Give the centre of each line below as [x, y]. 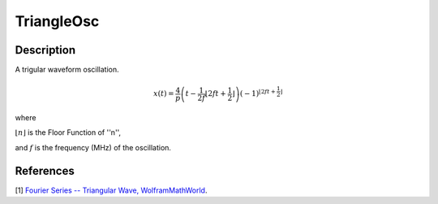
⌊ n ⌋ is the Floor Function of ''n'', [68, 132]
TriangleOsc [57, 21]
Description [45, 50]
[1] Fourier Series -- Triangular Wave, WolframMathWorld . [111, 190]
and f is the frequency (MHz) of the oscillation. [93, 147]
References [45, 171]
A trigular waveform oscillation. [67, 70]
